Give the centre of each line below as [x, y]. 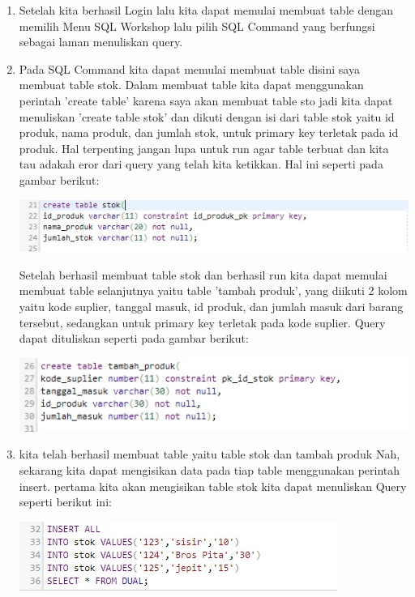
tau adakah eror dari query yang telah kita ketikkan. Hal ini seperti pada [201, 164]
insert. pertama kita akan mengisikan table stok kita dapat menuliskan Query [213, 486]
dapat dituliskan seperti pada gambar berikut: [134, 338]
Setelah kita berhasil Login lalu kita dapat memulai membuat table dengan [206, 10]
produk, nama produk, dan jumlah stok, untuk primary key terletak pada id [209, 132]
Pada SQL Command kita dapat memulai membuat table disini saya [189, 68]
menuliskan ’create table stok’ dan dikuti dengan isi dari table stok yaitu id [207, 116]
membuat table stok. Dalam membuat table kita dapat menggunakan [191, 85]
